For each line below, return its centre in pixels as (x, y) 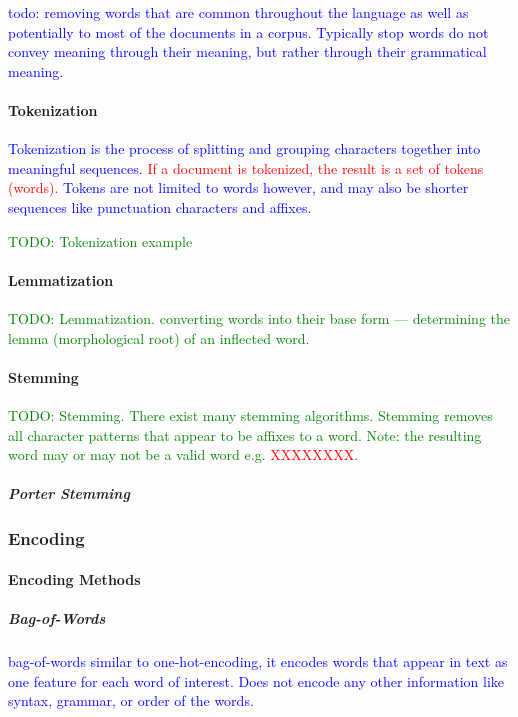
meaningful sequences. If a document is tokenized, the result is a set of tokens (246, 167)
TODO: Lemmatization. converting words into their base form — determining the (259, 317)
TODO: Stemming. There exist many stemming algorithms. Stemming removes (250, 414)
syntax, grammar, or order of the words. (131, 700)
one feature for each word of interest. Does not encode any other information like (256, 680)
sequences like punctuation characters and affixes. (160, 206)
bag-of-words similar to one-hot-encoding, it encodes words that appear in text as (258, 660)
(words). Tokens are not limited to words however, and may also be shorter (238, 187)
